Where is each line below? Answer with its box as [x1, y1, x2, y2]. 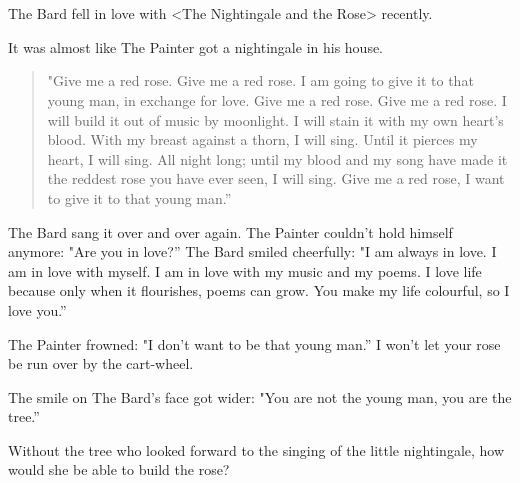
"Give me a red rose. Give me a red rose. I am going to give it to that [47, 70, 474, 91]
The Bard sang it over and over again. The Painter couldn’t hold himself [8, 221, 453, 242]
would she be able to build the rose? [8, 459, 230, 480]
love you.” [8, 299, 67, 320]
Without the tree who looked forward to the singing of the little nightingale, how [8, 439, 505, 460]
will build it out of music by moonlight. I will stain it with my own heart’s [47, 109, 504, 130]
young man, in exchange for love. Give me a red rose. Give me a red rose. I [47, 89, 507, 110]
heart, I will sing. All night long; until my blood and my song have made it [47, 148, 508, 169]
